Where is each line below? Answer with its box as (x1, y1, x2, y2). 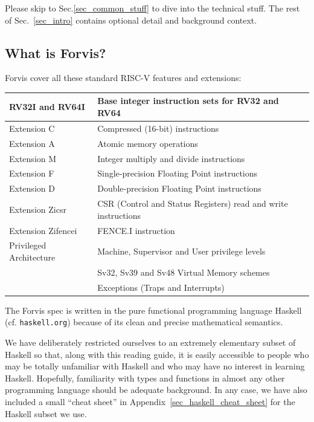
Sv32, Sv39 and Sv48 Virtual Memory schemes (97, 265, 270, 278)
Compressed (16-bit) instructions (97, 122, 219, 134)
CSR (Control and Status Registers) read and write (97, 197, 288, 210)
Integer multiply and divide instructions (97, 152, 245, 164)
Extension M (9, 152, 57, 164)
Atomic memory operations (97, 137, 198, 149)
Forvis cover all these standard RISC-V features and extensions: (5, 71, 242, 84)
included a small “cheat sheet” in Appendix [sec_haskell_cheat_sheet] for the (5, 395, 295, 408)
